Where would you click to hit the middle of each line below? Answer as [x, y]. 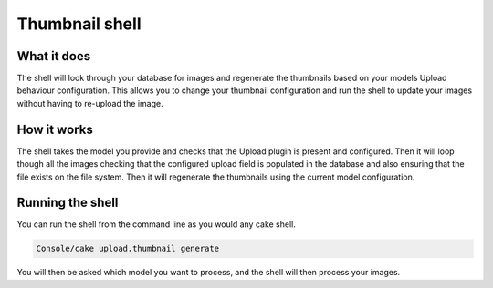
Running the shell [68, 203]
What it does [54, 56]
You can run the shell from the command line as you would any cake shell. [157, 224]
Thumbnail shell [79, 24]
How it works [55, 129]
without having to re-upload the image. [90, 103]
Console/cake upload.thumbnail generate [127, 249]
